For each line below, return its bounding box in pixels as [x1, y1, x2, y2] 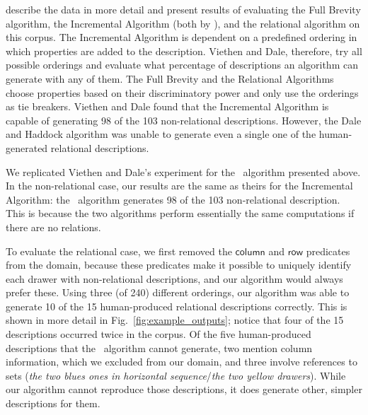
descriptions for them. [6, 396, 100, 411]
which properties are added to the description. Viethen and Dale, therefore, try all [6, 43, 362, 58]
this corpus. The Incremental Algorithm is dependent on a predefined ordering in [6, 30, 357, 45]
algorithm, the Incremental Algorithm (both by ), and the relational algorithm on [6, 16, 360, 30]
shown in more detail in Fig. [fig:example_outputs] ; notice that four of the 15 [6, 312, 344, 327]
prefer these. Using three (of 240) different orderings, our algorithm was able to [6, 285, 350, 300]
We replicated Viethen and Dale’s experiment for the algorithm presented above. [6, 164, 361, 179]
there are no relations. [6, 219, 101, 234]
